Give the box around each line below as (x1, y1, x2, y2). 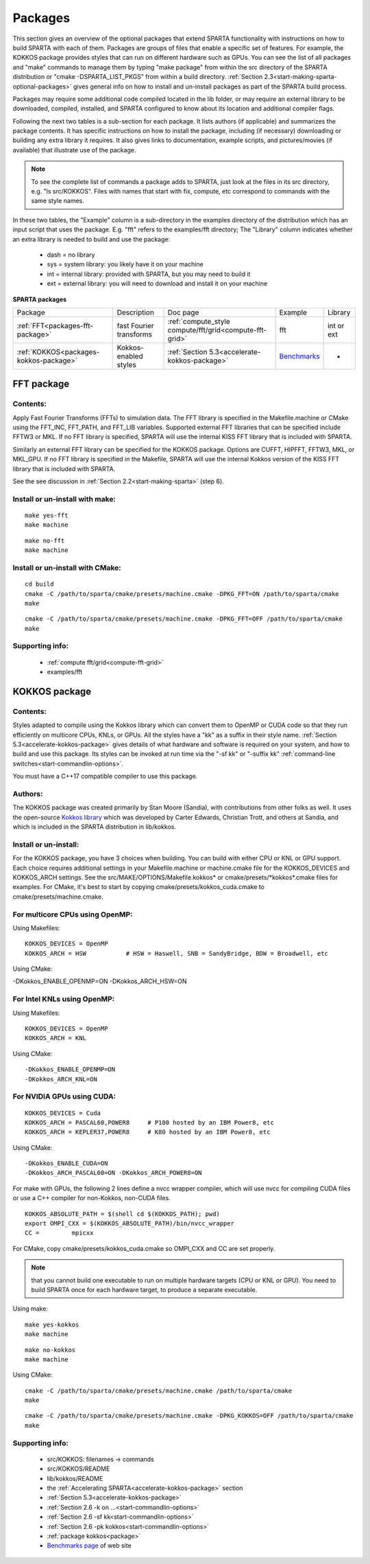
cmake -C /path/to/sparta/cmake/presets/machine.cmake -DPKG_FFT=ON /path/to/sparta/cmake (25, 590, 339, 597)
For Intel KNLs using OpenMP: (12, 994, 115, 1004)
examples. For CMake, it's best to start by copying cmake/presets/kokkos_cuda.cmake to (12, 883, 265, 891)
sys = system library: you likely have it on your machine (47, 260, 203, 268)
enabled (116, 351, 143, 360)
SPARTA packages (12, 295, 67, 303)
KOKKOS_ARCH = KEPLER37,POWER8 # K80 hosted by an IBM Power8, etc (25, 1128, 271, 1136)
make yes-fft (25, 511, 69, 519)
